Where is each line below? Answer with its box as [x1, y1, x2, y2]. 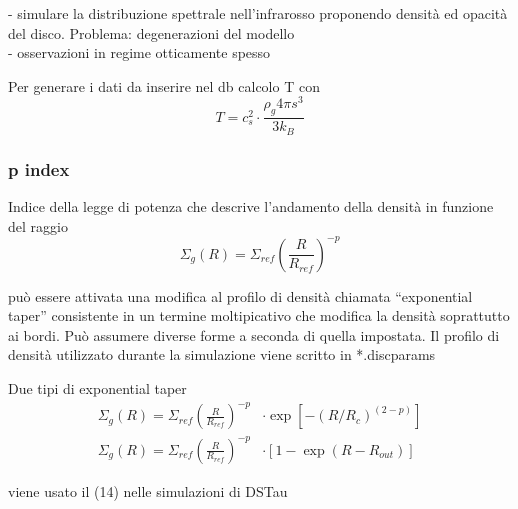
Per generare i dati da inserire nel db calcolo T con [8, 75, 320, 96]
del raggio [8, 215, 68, 236]
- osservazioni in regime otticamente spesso [8, 42, 271, 63]
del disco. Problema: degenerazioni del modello [8, 22, 295, 43]
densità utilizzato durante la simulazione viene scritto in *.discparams [8, 344, 436, 365]
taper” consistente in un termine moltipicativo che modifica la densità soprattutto [8, 305, 510, 326]
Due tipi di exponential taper [8, 378, 187, 399]
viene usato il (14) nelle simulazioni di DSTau [8, 480, 288, 501]
